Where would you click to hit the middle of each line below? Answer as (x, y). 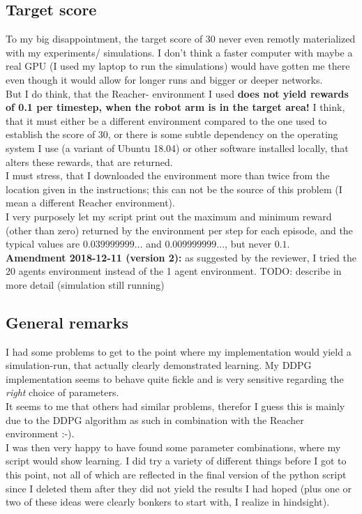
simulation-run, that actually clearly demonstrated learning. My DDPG (159, 365)
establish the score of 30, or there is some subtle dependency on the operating (172, 134)
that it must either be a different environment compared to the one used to (166, 120)
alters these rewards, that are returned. (89, 161)
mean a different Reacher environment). (90, 203)
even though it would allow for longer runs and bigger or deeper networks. (164, 79)
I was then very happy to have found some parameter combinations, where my (173, 447)
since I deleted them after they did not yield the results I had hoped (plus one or (179, 488)
